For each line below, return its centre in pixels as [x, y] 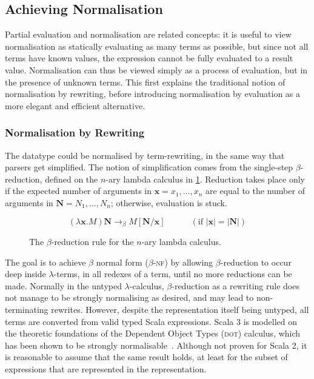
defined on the [72, 179]
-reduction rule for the [92, 241]
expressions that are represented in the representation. [106, 368]
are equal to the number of [255, 191]
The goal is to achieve [45, 262]
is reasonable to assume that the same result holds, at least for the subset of [146, 357]
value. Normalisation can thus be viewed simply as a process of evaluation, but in [156, 69]
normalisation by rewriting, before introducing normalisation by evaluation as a [153, 94]
